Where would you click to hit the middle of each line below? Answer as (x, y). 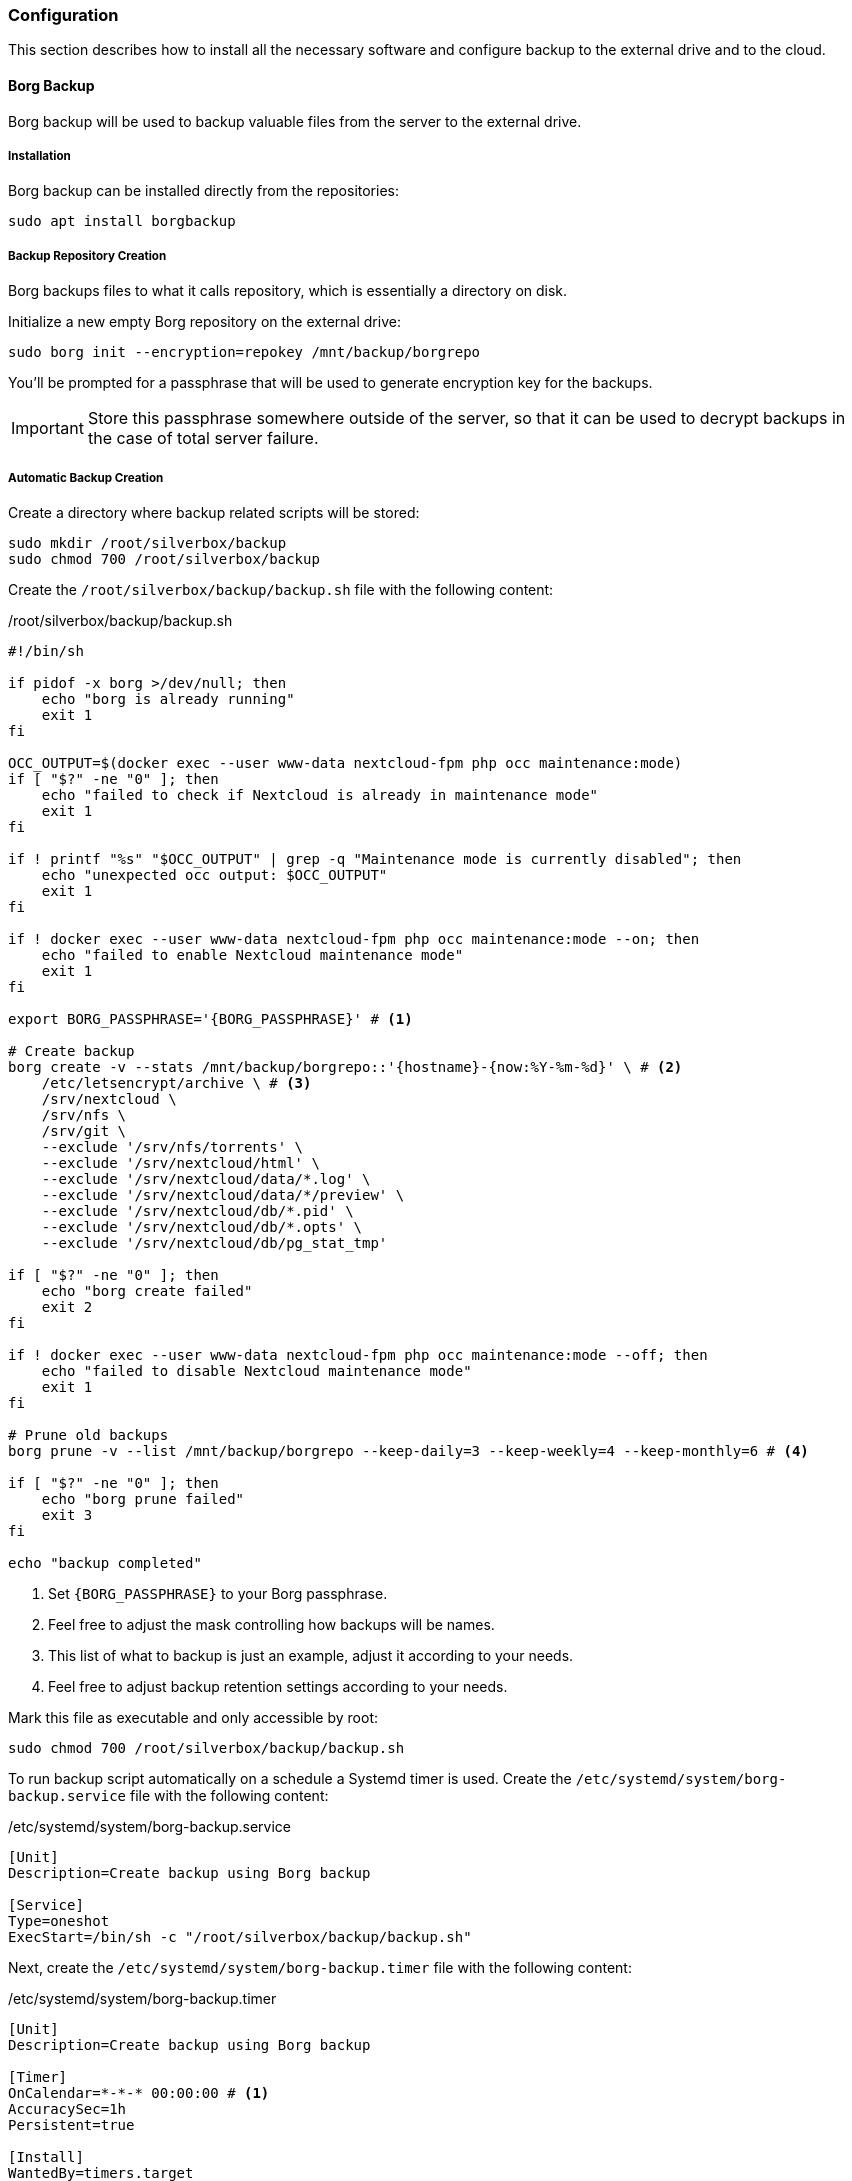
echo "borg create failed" (147, 1290)
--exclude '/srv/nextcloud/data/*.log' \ (206, 1178)
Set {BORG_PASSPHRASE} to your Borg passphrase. (218, 1593)
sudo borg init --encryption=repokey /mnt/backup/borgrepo (244, 352)
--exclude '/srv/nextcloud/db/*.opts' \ (202, 1226)
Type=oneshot (59, 1920)
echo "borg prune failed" (143, 1498)
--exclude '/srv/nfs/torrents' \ (172, 1146)
